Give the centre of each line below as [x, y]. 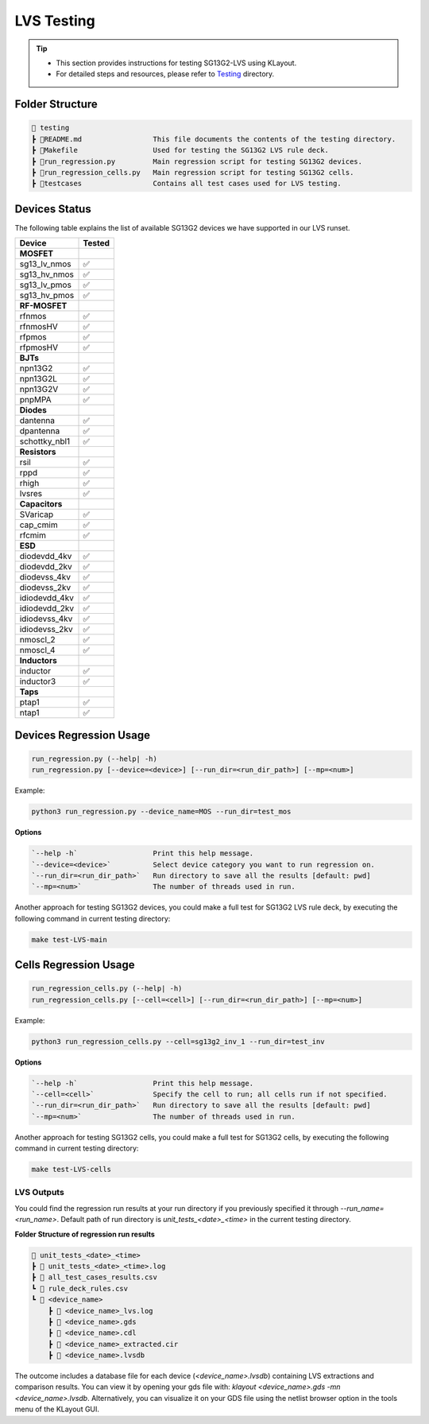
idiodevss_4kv [46, 619]
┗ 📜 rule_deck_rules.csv [80, 1288]
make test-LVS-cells [71, 1170]
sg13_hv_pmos [47, 296]
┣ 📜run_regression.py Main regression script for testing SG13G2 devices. [197, 161]
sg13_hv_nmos [47, 274]
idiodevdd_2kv [47, 608]
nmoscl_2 [37, 640]
